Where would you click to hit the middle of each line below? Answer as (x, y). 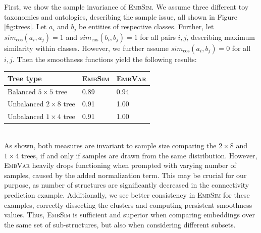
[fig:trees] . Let (25, 26)
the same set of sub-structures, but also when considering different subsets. (120, 224)
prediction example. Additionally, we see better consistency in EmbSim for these (127, 194)
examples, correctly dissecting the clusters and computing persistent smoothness (128, 205)
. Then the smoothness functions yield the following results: (105, 59)
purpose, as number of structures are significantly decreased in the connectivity (127, 185)
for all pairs (158, 37)
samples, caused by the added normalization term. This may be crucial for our (125, 175)
